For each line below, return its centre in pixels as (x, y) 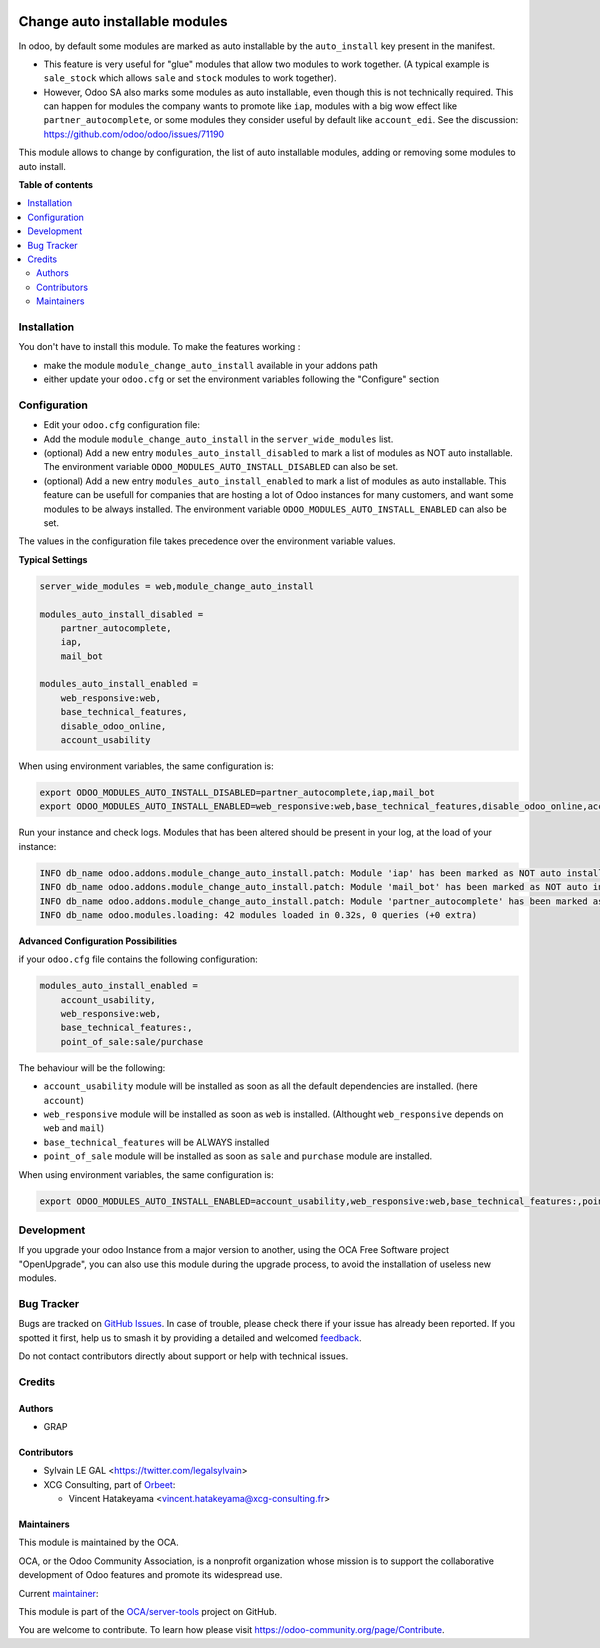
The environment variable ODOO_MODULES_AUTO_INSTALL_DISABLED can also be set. (221, 467)
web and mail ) (74, 1128)
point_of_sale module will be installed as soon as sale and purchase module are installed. (238, 1156)
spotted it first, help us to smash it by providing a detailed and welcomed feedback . (190, 1337)
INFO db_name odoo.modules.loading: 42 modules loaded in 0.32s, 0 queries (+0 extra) (258, 914)
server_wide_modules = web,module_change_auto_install (176, 586)
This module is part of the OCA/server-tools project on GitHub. (147, 1612)
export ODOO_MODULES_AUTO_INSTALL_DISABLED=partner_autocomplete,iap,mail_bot (237, 792)
